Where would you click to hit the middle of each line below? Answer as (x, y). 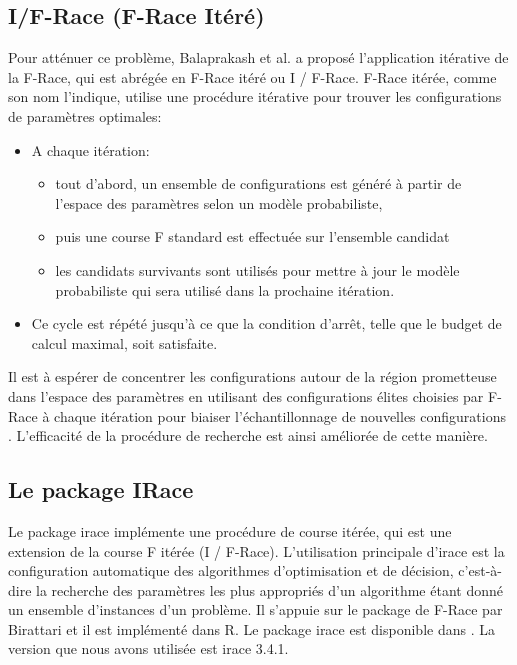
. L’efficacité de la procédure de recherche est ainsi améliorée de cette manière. (248, 435)
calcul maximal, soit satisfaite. (124, 342)
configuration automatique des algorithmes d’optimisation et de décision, (231, 570)
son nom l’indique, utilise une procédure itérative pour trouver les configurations (255, 96)
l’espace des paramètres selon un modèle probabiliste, (219, 202)
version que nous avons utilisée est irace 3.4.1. (148, 648)
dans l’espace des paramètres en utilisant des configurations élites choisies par (246, 395)
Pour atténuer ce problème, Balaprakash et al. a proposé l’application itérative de (258, 57)
